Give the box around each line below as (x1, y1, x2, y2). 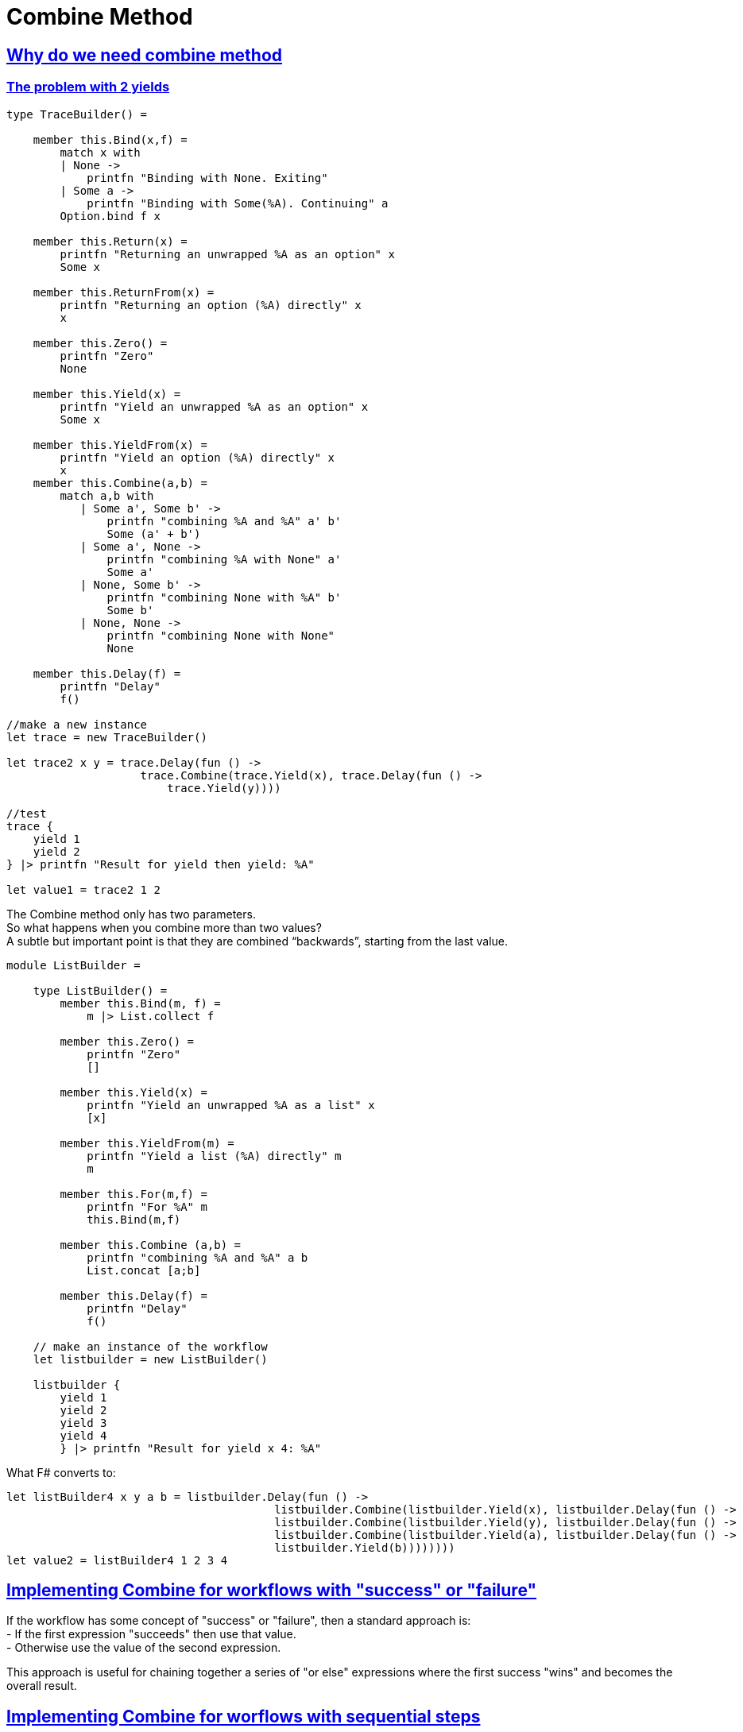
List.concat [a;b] (87, 1263, 201, 1277)
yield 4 (60, 1429, 107, 1442)
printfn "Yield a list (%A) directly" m (87, 1149, 342, 1162)
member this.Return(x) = (33, 234, 188, 248)
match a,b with (60, 489, 154, 502)
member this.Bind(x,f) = (33, 133, 188, 146)
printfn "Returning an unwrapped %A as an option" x (60, 247, 395, 261)
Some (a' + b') (106, 527, 201, 540)
